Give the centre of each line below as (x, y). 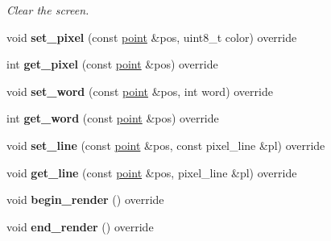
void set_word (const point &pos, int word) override (140, 91)
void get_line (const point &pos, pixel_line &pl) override (152, 172)
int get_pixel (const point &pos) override (112, 64)
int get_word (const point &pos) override (113, 118)
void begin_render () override (85, 199)
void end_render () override (80, 226)
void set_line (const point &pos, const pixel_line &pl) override (166, 145)
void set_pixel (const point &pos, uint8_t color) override (152, 37)
